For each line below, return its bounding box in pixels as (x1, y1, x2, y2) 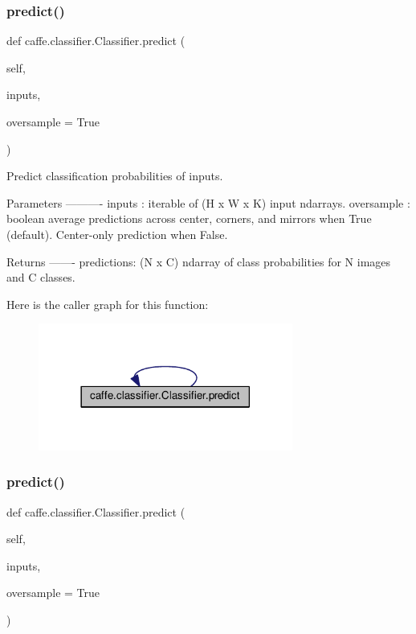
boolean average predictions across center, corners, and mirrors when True (6, 210, 372, 227)
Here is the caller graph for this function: (6, 295, 209, 312)
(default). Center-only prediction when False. (6, 225, 228, 242)
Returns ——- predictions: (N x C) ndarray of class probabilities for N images (6, 253, 391, 270)
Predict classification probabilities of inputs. (6, 167, 223, 184)
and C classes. (6, 269, 75, 286)
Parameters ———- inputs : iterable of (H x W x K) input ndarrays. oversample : (6, 194, 410, 211)
